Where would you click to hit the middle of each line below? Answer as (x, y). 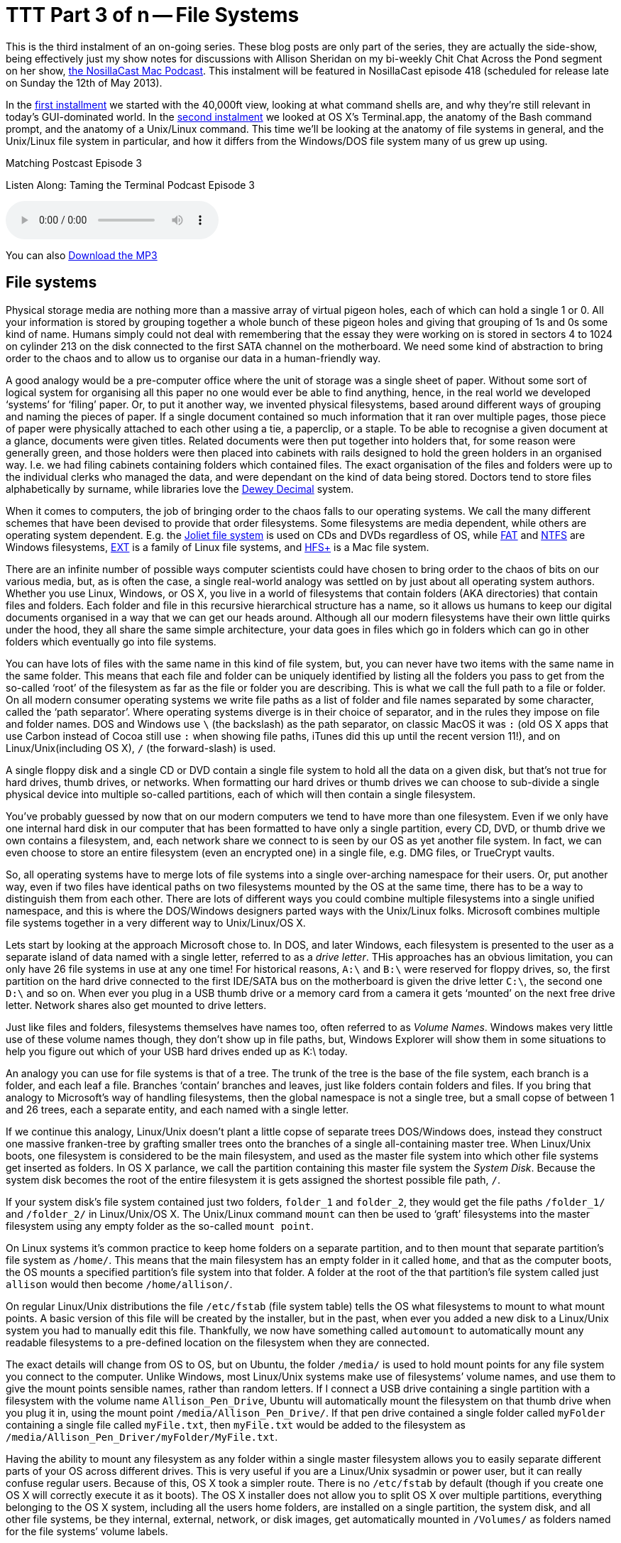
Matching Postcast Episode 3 (74, 163)
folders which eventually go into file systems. (111, 641)
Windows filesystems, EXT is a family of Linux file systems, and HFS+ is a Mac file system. (218, 547)
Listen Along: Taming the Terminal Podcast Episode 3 (130, 185)
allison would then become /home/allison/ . (119, 1284)
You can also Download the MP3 (82, 255)
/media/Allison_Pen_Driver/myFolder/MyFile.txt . (142, 1436)
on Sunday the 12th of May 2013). (84, 82)
